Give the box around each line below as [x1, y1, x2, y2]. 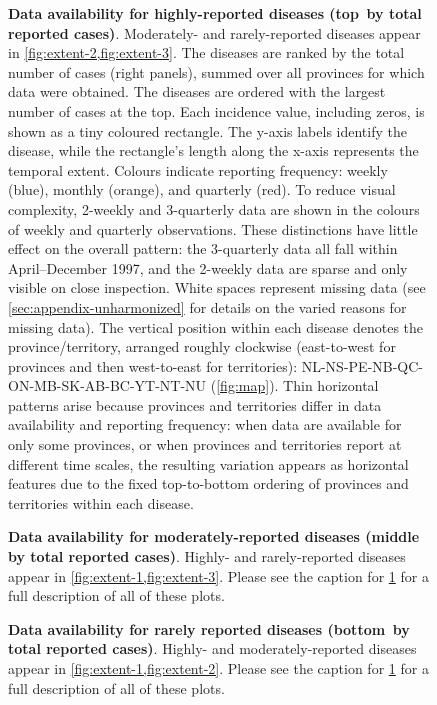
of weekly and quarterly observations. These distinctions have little [8, 218, 418, 239]
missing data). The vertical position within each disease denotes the [8, 316, 424, 337]
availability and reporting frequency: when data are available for [8, 414, 402, 435]
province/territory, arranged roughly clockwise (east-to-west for [8, 336, 396, 357]
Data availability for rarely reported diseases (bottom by [8, 618, 410, 639]
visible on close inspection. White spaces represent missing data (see [8, 277, 426, 298]
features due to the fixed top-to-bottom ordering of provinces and [8, 473, 409, 494]
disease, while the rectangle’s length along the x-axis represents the [8, 140, 419, 161]
